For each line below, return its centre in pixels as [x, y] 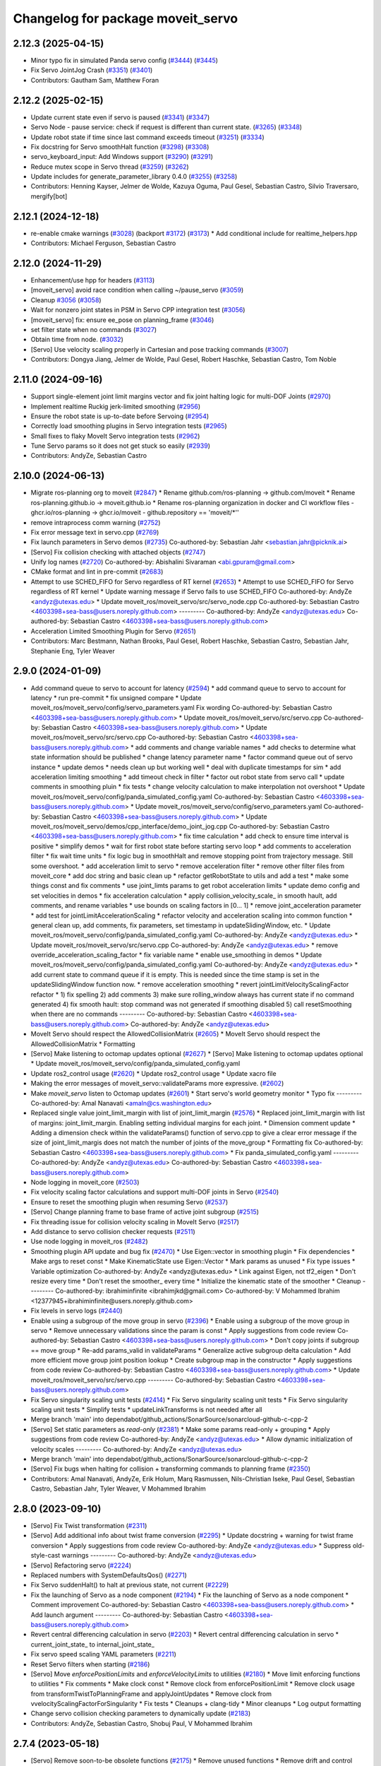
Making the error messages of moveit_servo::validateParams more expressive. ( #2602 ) [157, 1084]
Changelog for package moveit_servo [126, 18]
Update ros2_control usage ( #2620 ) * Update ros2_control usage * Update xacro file [153, 1073]
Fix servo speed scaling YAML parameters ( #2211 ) [103, 1654]
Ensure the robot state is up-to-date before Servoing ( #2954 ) [120, 416]
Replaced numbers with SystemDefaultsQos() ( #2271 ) [109, 1575]
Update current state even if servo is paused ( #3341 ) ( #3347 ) [120, 117]
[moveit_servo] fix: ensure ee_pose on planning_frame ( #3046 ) [122, 320]
